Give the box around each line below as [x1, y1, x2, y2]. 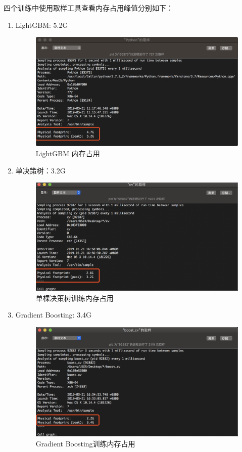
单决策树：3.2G [15, 165, 66, 175]
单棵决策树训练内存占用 [35, 292, 114, 303]
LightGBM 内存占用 [35, 148, 100, 158]
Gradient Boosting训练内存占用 [35, 438, 135, 448]
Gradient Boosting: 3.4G [15, 309, 92, 320]
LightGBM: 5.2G [15, 19, 68, 30]
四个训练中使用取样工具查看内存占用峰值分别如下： [4, 3, 173, 13]
